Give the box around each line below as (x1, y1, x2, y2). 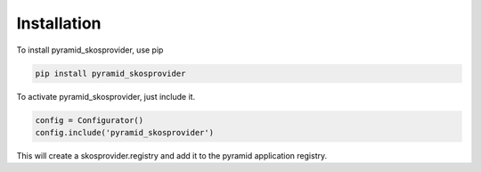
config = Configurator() (35, 115, 144, 125)
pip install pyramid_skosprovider (35, 68, 186, 78)
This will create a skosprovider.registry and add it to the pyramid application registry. (16, 150, 328, 160)
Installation (16, 13, 102, 33)
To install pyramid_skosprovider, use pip (16, 45, 164, 55)
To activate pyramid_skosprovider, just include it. (16, 91, 196, 102)
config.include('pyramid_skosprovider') (35, 127, 214, 137)
